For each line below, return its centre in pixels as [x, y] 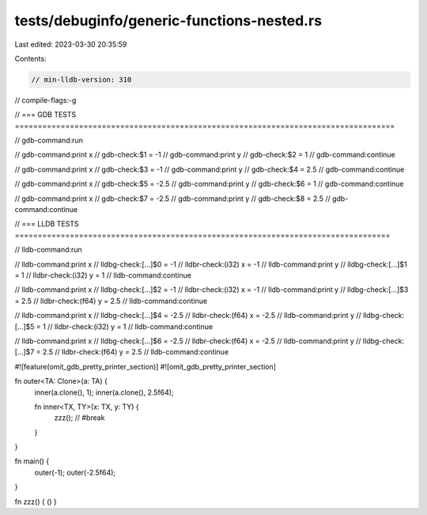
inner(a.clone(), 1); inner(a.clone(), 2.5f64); [104, 392]
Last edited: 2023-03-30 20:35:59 [71, 44]
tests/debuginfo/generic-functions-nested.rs [168, 21]
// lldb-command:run [48, 250]
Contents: [30, 59]
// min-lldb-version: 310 [81, 80]
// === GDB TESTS [45, 115]
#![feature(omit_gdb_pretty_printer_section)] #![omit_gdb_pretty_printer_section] [145, 366]
